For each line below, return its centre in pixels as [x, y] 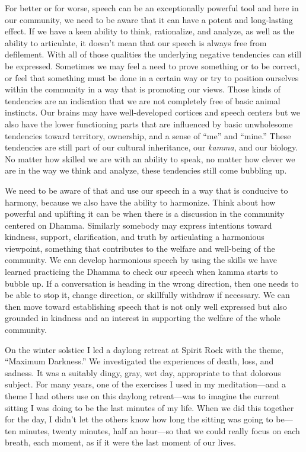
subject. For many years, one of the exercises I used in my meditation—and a [145, 384]
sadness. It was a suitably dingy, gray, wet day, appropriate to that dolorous [143, 372]
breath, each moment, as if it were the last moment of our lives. [120, 442]
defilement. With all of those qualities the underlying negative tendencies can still [153, 54]
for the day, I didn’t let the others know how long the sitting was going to [139, 419]
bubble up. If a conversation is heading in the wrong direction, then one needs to [152, 283]
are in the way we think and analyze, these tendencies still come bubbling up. [146, 170]
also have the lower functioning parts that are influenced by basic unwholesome [149, 124]
